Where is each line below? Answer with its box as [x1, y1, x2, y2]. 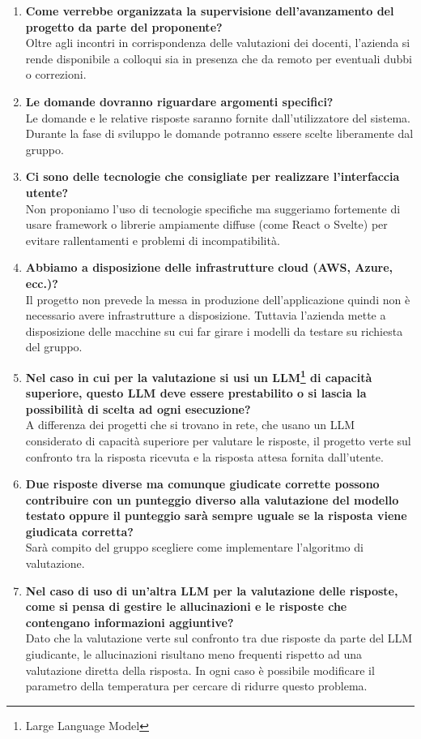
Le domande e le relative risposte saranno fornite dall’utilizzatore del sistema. [25, 109, 410, 126]
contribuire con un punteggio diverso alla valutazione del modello [25, 491, 399, 508]
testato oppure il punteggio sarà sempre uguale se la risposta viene [25, 507, 407, 524]
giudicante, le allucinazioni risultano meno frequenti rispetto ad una [25, 646, 363, 663]
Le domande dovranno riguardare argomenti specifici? [25, 92, 334, 110]
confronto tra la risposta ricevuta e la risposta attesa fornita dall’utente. [25, 448, 384, 465]
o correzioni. [25, 66, 87, 83]
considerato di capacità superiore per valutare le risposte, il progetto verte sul [25, 432, 411, 449]
